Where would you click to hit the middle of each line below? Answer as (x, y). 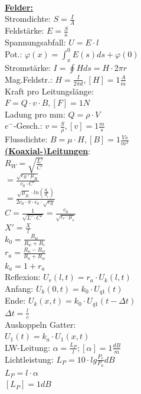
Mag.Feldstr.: (29, 79)
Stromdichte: (28, 19)
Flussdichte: (26, 139)
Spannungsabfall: (35, 42)
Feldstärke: (24, 30)
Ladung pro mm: (35, 114)
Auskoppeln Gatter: (40, 324)
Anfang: (19, 288)
